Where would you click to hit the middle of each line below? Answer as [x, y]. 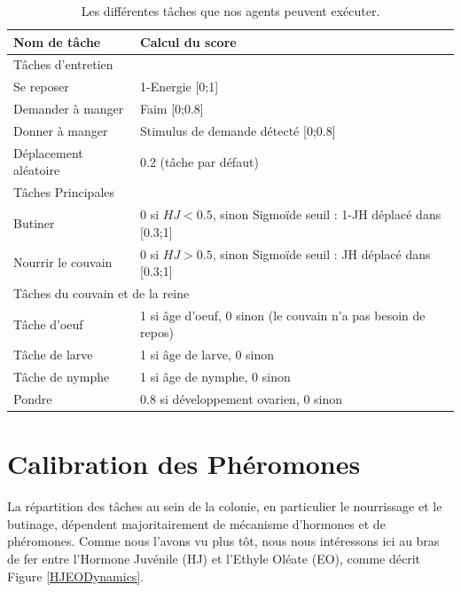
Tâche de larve [53, 355]
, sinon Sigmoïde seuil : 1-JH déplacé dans [327, 214]
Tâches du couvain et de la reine [102, 292]
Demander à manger [69, 109]
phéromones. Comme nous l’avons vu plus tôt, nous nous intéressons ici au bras [223, 541]
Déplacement [48, 152]
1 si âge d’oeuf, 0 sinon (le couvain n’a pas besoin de [283, 315]
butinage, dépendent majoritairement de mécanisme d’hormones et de [196, 523]
